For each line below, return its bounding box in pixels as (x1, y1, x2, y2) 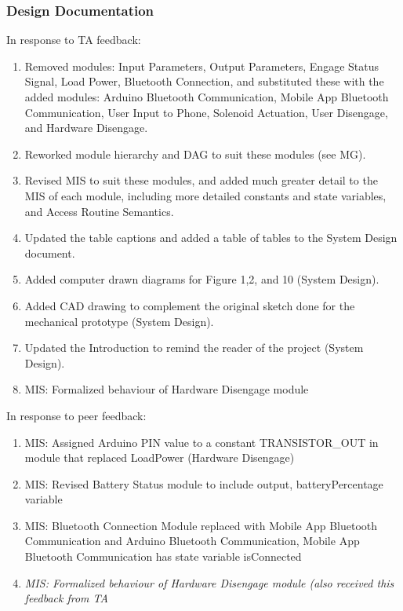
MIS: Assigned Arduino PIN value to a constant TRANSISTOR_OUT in (24, 434, 379, 450)
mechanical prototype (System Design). (24, 313, 214, 329)
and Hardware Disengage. (24, 119, 148, 136)
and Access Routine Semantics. (24, 203, 174, 219)
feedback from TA (24, 590, 108, 606)
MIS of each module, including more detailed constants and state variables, (24, 187, 387, 203)
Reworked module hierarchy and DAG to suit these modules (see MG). (24, 145, 366, 162)
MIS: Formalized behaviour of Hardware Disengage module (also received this (24, 574, 394, 591)
